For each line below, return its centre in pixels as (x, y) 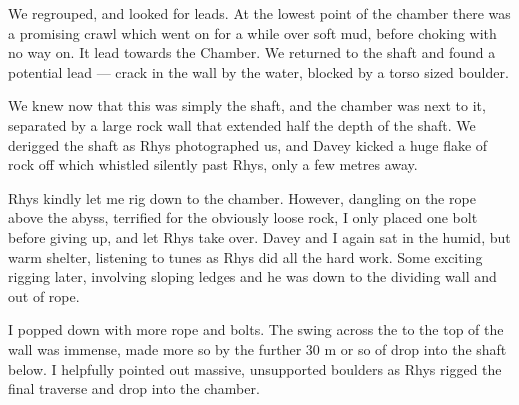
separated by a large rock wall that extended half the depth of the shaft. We (242, 124)
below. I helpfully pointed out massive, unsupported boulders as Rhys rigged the (255, 368)
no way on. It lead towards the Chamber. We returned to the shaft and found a (252, 52)
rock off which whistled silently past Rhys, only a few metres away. (213, 164)
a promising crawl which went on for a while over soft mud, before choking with (252, 32)
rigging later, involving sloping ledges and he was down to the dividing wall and (252, 276)
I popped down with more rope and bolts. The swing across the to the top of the (256, 329)
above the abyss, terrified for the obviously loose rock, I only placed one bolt (243, 217)
